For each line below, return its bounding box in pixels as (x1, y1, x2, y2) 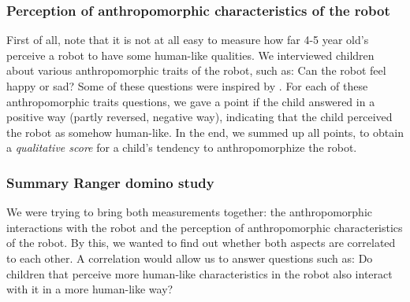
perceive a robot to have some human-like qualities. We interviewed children (6, 46, 375, 63)
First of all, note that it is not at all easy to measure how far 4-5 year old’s (6, 31, 369, 48)
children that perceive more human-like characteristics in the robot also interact (6, 265, 393, 282)
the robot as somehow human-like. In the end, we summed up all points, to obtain (6, 123, 404, 140)
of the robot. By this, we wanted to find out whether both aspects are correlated (6, 234, 396, 251)
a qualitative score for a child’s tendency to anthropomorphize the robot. (6, 139, 357, 156)
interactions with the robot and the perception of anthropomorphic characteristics (6, 219, 403, 235)
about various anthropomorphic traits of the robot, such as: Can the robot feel (6, 62, 386, 79)
